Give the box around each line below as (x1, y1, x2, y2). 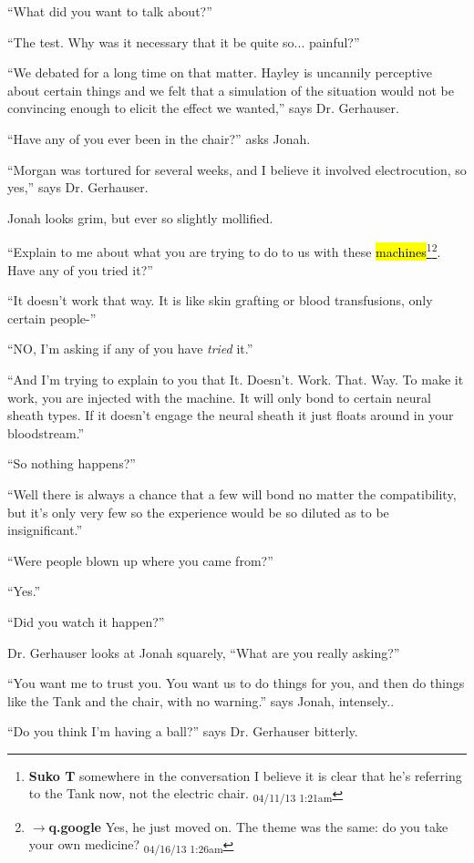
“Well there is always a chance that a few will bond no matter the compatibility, (7, 484, 457, 503)
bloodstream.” (7, 423, 85, 442)
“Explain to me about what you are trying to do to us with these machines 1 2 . (7, 240, 441, 261)
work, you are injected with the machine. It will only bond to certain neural (7, 387, 431, 406)
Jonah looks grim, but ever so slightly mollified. (7, 208, 273, 227)
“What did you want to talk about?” (7, 2, 212, 20)
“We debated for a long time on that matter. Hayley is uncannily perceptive (7, 63, 433, 82)
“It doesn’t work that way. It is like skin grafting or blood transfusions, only (7, 291, 433, 310)
